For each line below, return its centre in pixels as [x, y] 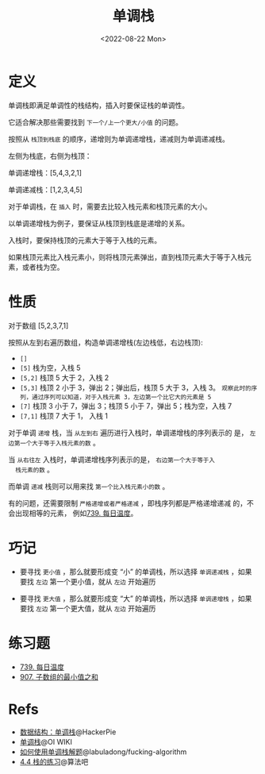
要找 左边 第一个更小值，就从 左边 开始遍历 [88, 581]
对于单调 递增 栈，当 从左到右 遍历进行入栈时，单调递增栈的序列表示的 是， [128, 433]
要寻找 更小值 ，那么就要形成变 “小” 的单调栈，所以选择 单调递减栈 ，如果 [136, 572]
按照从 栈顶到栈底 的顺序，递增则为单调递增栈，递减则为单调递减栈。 [119, 139]
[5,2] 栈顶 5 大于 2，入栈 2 [64, 377]
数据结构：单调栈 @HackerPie [68, 732]
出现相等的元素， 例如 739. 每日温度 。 [76, 513]
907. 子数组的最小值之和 [59, 676]
